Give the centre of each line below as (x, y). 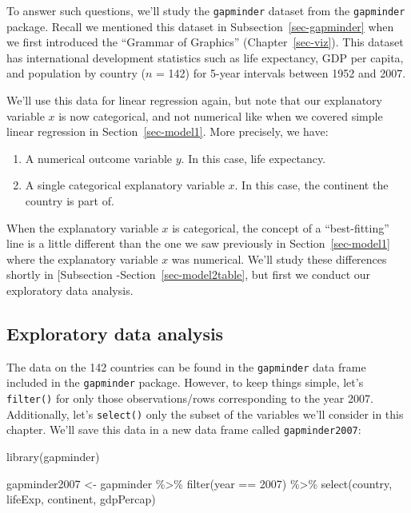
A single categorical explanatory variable (125, 185)
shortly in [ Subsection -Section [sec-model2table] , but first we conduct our (189, 274)
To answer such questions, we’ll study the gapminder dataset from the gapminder (206, 10)
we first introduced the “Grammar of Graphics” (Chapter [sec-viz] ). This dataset (205, 42)
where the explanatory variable (82, 258)
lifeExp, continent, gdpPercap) (81, 499)
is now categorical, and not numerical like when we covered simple (221, 115)
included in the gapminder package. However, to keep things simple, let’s (185, 382)
